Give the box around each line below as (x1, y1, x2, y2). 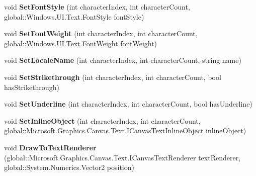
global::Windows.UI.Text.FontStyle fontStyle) (4, 11, 144, 22)
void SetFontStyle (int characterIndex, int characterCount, (4, 2, 190, 12)
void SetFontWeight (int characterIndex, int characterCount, (4, 28, 198, 39)
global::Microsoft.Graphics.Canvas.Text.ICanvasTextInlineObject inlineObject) (4, 125, 246, 136)
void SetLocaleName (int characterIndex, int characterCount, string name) (4, 55, 241, 65)
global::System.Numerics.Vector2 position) (4, 162, 134, 172)
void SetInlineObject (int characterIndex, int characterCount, (4, 115, 201, 126)
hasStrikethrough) (4, 81, 59, 92)
